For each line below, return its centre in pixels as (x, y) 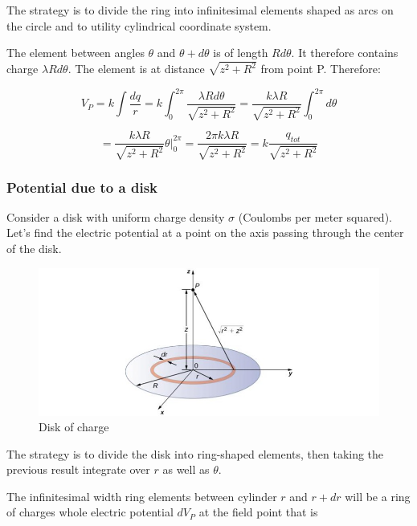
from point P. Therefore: (321, 69)
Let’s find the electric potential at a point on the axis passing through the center (205, 232)
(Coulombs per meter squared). (315, 216)
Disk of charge (74, 427)
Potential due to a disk (82, 187)
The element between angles (76, 53)
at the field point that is (258, 512)
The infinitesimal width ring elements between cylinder (142, 496)
